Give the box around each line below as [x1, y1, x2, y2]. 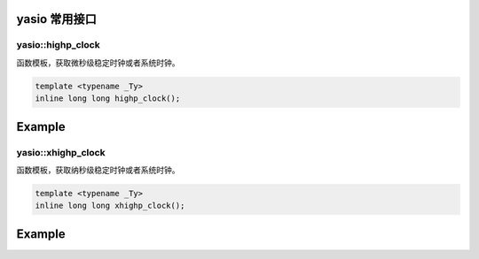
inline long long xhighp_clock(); [35, 201, 185, 211]
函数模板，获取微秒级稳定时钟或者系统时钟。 [16, 57, 180, 68]
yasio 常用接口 [16, 11, 97, 27]
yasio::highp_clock [16, 39, 101, 51]
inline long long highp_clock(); [35, 94, 181, 103]
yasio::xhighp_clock [16, 146, 106, 158]
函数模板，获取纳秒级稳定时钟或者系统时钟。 [16, 164, 180, 175]
